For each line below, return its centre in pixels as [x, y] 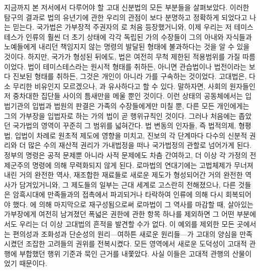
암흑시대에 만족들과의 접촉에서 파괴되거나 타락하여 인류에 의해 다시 [118, 194]
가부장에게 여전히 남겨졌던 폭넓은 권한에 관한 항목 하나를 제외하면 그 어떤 [119, 214]
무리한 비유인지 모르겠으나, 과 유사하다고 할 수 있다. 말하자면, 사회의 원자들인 [134, 86]
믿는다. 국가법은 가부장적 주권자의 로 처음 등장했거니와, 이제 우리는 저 [122, 27]
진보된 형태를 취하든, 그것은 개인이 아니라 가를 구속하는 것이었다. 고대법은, [130, 76]
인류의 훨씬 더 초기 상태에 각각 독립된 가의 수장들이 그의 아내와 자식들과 [139, 36]
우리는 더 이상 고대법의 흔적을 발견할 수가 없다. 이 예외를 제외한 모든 [127, 224]
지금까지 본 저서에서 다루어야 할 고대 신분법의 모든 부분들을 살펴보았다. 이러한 [127, 7]
